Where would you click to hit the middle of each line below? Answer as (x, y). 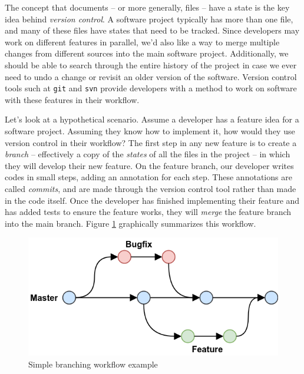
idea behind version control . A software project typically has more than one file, (149, 19)
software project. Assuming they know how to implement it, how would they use (150, 131)
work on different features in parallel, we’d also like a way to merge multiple (142, 42)
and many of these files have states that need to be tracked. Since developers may (152, 30)
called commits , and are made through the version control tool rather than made (151, 188)
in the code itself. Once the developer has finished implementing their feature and (152, 200)
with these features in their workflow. (72, 99)
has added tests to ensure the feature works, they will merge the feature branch (148, 212)
